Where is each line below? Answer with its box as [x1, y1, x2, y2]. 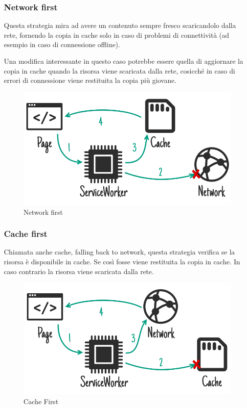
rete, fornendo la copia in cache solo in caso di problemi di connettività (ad [4, 29, 229, 40]
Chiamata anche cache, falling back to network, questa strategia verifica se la [4, 247, 235, 257]
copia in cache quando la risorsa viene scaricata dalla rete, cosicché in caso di [4, 65, 235, 76]
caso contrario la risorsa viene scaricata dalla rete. [4, 266, 154, 276]
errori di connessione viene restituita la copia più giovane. [4, 75, 177, 85]
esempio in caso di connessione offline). [4, 39, 120, 50]
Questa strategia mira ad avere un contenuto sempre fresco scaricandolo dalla [4, 20, 236, 30]
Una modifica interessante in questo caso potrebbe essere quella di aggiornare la [4, 56, 244, 66]
